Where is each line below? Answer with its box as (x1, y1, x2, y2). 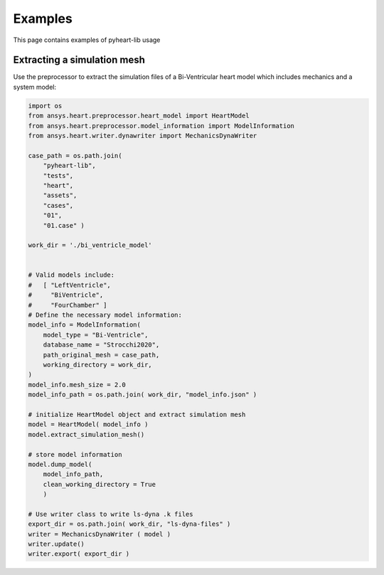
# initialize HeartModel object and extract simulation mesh (28, 410, 246, 418)
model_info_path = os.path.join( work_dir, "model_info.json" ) (28, 391, 257, 399)
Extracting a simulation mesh (13, 54, 145, 66)
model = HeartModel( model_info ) (28, 421, 149, 428)
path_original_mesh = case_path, (43, 351, 160, 359)
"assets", (43, 191, 78, 199)
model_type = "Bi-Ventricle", (43, 331, 149, 339)
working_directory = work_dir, (43, 360, 152, 369)
